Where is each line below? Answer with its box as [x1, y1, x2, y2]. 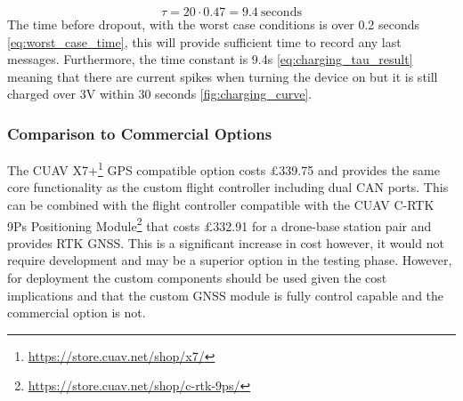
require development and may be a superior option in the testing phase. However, [7, 251, 452, 269]
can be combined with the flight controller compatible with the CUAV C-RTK [7, 196, 435, 214]
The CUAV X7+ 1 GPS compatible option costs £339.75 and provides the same [7, 158, 440, 179]
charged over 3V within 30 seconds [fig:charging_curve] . [7, 84, 313, 103]
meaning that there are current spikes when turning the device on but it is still [7, 67, 438, 85]
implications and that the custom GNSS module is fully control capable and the [7, 285, 444, 304]
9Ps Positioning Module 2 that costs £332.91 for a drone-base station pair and [7, 213, 432, 235]
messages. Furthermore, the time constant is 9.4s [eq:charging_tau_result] [7, 50, 413, 68]
